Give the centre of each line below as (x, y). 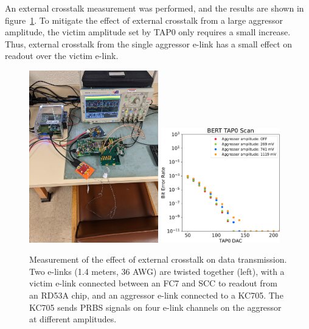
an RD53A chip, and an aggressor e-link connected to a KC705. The (156, 295)
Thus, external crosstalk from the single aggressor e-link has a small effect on (149, 43)
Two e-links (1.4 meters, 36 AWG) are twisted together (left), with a (157, 271)
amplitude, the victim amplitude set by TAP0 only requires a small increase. (148, 32)
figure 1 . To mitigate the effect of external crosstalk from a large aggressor (144, 20)
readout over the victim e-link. (62, 56)
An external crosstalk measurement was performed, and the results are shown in (154, 8)
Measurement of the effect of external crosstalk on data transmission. (158, 259)
